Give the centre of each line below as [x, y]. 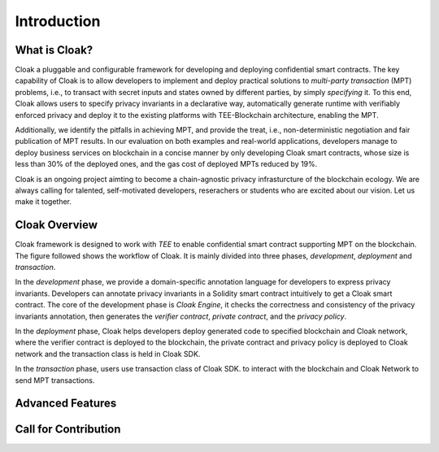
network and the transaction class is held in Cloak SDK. [108, 354]
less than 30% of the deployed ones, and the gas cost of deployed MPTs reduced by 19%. [166, 164]
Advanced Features [66, 404]
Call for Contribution [68, 430]
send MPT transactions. [55, 380]
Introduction [58, 21]
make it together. [43, 202]
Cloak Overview [56, 225]
